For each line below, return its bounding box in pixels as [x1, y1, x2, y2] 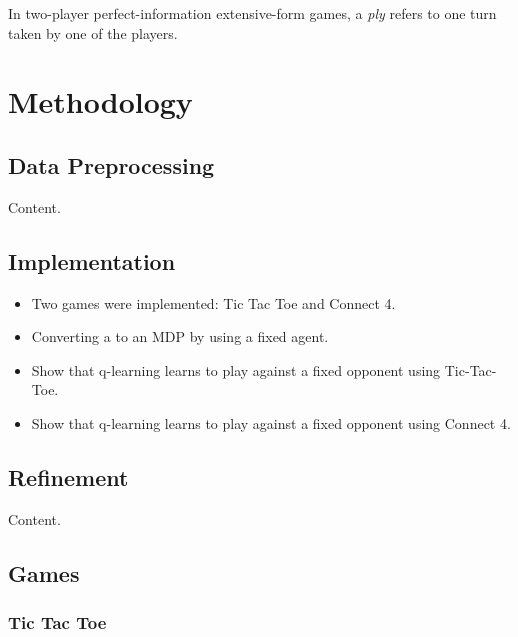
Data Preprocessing [8, 149, 215, 180]
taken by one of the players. [8, 22, 178, 43]
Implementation [8, 245, 176, 276]
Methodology [8, 81, 193, 122]
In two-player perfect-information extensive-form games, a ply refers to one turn [8, 3, 497, 23]
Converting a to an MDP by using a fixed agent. [31, 326, 329, 347]
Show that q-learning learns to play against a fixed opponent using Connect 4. [31, 412, 511, 433]
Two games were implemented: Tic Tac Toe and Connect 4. [31, 292, 396, 313]
